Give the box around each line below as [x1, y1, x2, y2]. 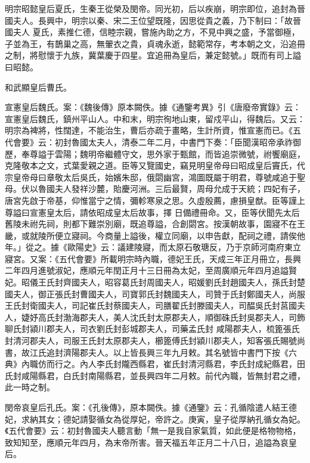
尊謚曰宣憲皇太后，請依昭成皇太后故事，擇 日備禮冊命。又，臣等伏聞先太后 [5, 206, 300, 218]
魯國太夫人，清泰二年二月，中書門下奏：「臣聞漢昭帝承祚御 [71, 135, 301, 148]
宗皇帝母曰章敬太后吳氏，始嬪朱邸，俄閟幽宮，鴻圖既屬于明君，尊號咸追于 [5, 170, 297, 183]
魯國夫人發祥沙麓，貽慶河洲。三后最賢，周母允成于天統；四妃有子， [38, 182, 305, 195]
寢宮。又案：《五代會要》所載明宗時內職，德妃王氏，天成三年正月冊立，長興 [5, 252, 301, 265]
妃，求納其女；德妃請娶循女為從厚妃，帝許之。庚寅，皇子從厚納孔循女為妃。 [5, 412, 305, 425]
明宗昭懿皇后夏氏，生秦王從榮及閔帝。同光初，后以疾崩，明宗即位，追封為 [5, 2, 297, 14]
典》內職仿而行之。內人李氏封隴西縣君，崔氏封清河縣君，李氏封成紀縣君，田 [5, 358, 305, 370]
